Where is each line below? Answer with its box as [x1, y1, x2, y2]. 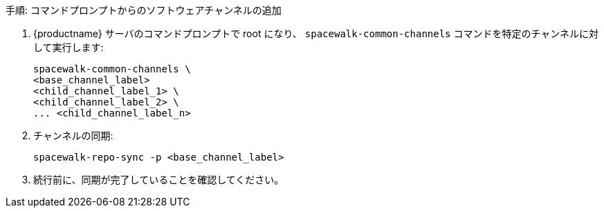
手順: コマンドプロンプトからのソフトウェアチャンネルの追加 [6, 4, 282, 16]
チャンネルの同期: [33, 130, 113, 141]
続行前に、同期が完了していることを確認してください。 [33, 174, 284, 185]
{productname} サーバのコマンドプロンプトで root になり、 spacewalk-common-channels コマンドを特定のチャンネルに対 [33, 28, 599, 39]
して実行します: [33, 41, 104, 53]
